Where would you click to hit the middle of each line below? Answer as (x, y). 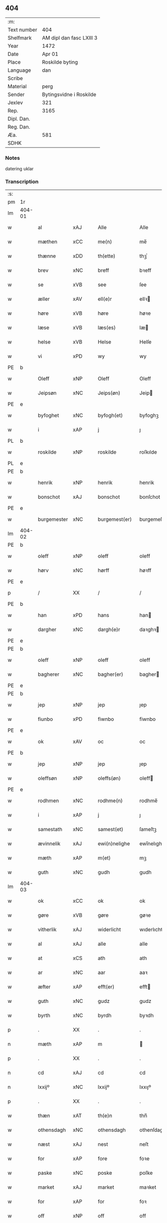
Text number (22, 29)
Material (17, 86)
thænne (47, 256)
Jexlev (15, 103)
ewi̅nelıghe (152, 844)
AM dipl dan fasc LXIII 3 (70, 38)
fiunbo (45, 719)
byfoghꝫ (149, 415)
